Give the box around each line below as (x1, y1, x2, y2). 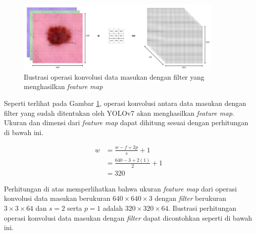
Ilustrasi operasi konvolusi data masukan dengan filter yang (24, 71, 205, 82)
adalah (102, 202, 123, 213)
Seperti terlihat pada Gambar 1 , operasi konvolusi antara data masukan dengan (4, 98, 247, 108)
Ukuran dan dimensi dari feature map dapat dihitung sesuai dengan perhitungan (4, 117, 249, 128)
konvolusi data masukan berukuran (4, 193, 110, 203)
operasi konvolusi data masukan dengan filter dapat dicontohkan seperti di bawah (4, 212, 252, 223)
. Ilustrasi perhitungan (168, 202, 237, 213)
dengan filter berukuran (154, 193, 226, 203)
